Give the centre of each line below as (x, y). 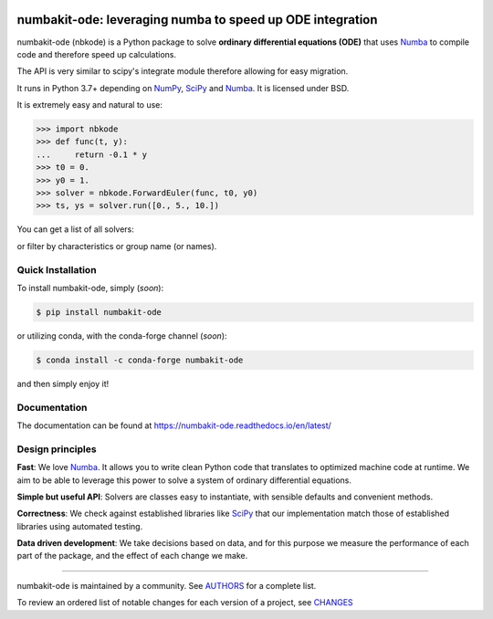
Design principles (57, 449)
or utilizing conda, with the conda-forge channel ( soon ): (122, 336)
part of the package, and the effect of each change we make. (132, 556)
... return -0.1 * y (92, 154)
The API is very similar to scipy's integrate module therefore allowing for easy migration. (183, 71)
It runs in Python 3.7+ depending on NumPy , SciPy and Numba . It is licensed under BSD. (183, 88)
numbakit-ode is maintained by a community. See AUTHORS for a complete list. (167, 585)
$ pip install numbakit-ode (99, 312)
